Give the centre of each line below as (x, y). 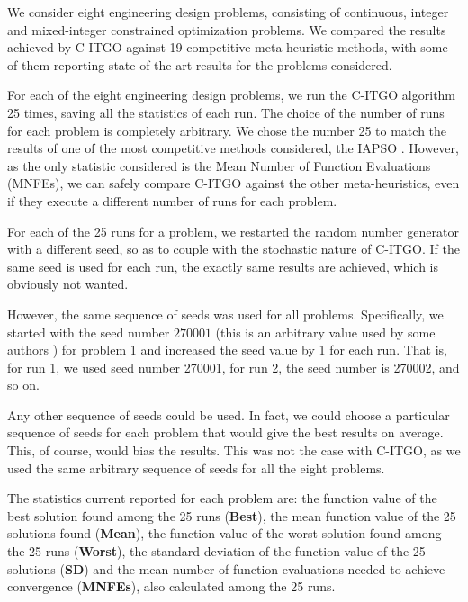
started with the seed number (89, 332)
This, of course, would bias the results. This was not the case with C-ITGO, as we (234, 450)
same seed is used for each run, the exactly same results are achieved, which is (223, 266)
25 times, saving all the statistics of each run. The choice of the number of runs (226, 112)
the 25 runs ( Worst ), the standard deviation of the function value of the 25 (216, 551)
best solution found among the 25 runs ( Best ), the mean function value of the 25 (232, 515)
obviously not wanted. (68, 284)
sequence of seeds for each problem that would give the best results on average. (225, 432)
